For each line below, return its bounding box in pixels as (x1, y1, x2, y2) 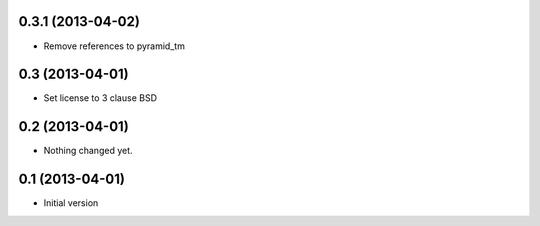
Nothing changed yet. (43, 145, 134, 157)
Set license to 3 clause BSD (43, 92, 157, 104)
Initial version (43, 197, 99, 209)
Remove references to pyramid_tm (43, 40, 185, 52)
